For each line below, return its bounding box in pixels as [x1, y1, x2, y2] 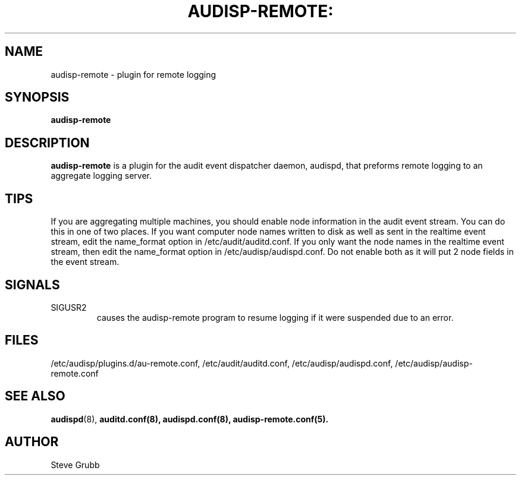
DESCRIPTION [5, 135, 90, 150]
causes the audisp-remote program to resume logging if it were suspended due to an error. [96, 312, 454, 323]
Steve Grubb [51, 459, 100, 470]
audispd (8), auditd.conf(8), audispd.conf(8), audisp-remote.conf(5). [51, 413, 329, 424]
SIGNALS [5, 277, 60, 292]
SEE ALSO [5, 389, 65, 404]
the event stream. [51, 257, 120, 267]
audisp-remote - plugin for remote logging [51, 69, 216, 80]
